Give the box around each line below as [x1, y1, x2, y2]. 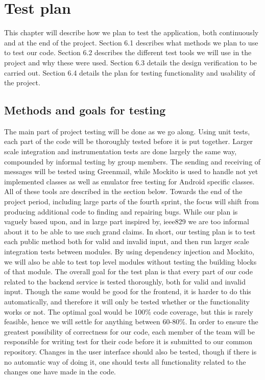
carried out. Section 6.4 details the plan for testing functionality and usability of [4, 67, 255, 78]
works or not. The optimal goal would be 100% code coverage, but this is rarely [4, 306, 253, 317]
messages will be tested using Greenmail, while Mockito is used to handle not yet [4, 166, 258, 177]
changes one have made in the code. [4, 366, 116, 377]
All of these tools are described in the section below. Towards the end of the [4, 186, 243, 197]
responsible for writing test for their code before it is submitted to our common [4, 336, 252, 347]
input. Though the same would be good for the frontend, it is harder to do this [4, 286, 251, 297]
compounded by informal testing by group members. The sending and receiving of [4, 156, 261, 167]
